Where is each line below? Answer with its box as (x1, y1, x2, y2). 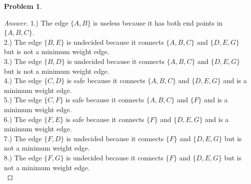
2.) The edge (4, 36, 42, 47)
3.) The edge (4, 56, 42, 66)
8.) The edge (4, 152, 42, 162)
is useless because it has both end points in (93, 17, 223, 28)
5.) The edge (4, 94, 42, 105)
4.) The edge (4, 75, 42, 86)
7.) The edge (4, 133, 42, 143)
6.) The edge (4, 114, 42, 124)
